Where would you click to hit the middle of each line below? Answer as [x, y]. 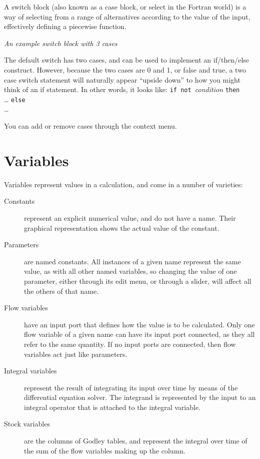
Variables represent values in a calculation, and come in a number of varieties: [123, 184]
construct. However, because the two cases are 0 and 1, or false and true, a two [125, 69]
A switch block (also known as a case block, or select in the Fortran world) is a [125, 7]
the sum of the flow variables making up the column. [105, 450]
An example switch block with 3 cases [61, 43]
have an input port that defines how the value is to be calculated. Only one [139, 324]
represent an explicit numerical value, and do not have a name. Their [130, 217]
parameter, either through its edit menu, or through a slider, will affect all [138, 281]
